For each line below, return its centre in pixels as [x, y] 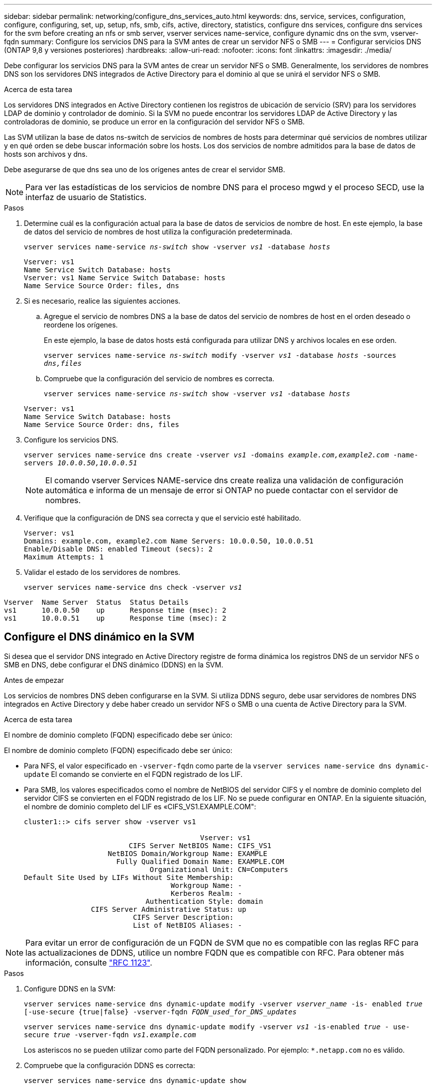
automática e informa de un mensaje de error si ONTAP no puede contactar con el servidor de [222, 490]
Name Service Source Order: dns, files [102, 425]
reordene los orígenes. [81, 325]
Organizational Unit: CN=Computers [219, 869]
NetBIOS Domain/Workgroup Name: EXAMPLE [187, 853]
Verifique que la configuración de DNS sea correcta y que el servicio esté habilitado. [163, 518]
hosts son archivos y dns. [46, 154]
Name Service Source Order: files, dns [102, 286]
